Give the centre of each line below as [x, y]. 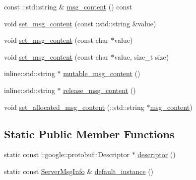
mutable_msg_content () [102, 73]
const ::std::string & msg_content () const [68, 6]
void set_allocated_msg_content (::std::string [74, 107]
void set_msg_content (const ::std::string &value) [80, 23]
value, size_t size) [142, 56]
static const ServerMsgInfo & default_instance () [79, 171]
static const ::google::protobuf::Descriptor [67, 154]
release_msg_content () [99, 90]
